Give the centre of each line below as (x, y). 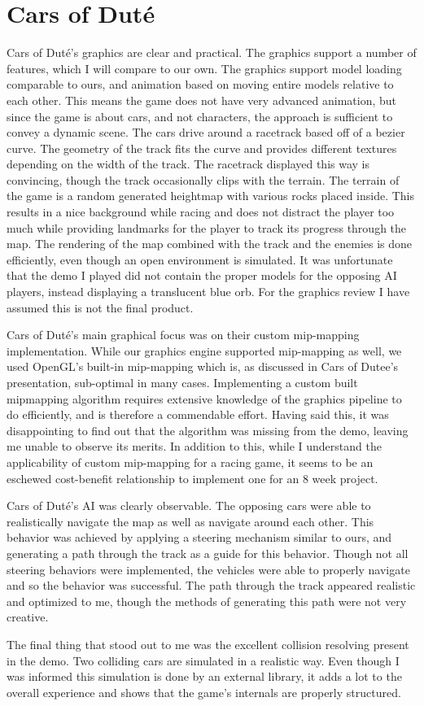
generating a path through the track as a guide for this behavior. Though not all (208, 553)
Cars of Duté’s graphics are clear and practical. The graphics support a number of (212, 52)
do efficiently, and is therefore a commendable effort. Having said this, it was (198, 414)
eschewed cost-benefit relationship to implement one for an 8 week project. (192, 478)
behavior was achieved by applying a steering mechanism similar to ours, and (199, 537)
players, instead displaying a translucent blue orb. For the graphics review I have (208, 292)
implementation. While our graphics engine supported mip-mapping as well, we (204, 350)
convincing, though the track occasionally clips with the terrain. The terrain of (203, 179)
